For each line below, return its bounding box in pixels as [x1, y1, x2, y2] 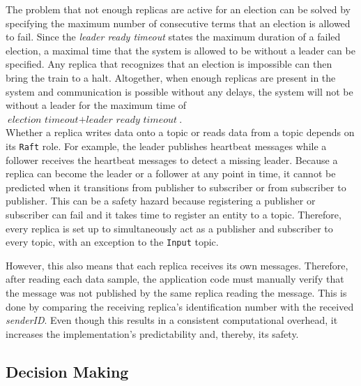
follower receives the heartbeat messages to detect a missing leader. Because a [6, 152, 338, 167]
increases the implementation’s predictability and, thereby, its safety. [6, 326, 299, 341]
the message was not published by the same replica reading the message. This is [6, 285, 347, 299]
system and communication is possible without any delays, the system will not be [6, 84, 353, 98]
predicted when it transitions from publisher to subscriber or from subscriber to [6, 179, 346, 194]
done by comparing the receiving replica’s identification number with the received [6, 299, 354, 313]
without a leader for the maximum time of [6, 98, 187, 112]
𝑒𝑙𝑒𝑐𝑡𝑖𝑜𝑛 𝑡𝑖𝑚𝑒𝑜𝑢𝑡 [8, 114, 79, 125]
